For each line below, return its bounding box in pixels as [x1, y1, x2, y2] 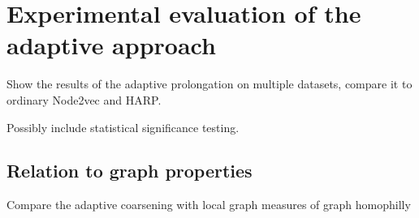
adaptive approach [6, 28, 216, 62]
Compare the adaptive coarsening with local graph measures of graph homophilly [6, 196, 411, 213]
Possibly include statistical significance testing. [6, 118, 240, 135]
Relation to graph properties [6, 158, 253, 183]
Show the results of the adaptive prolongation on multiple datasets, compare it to [6, 75, 413, 92]
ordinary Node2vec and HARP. [6, 91, 162, 108]
